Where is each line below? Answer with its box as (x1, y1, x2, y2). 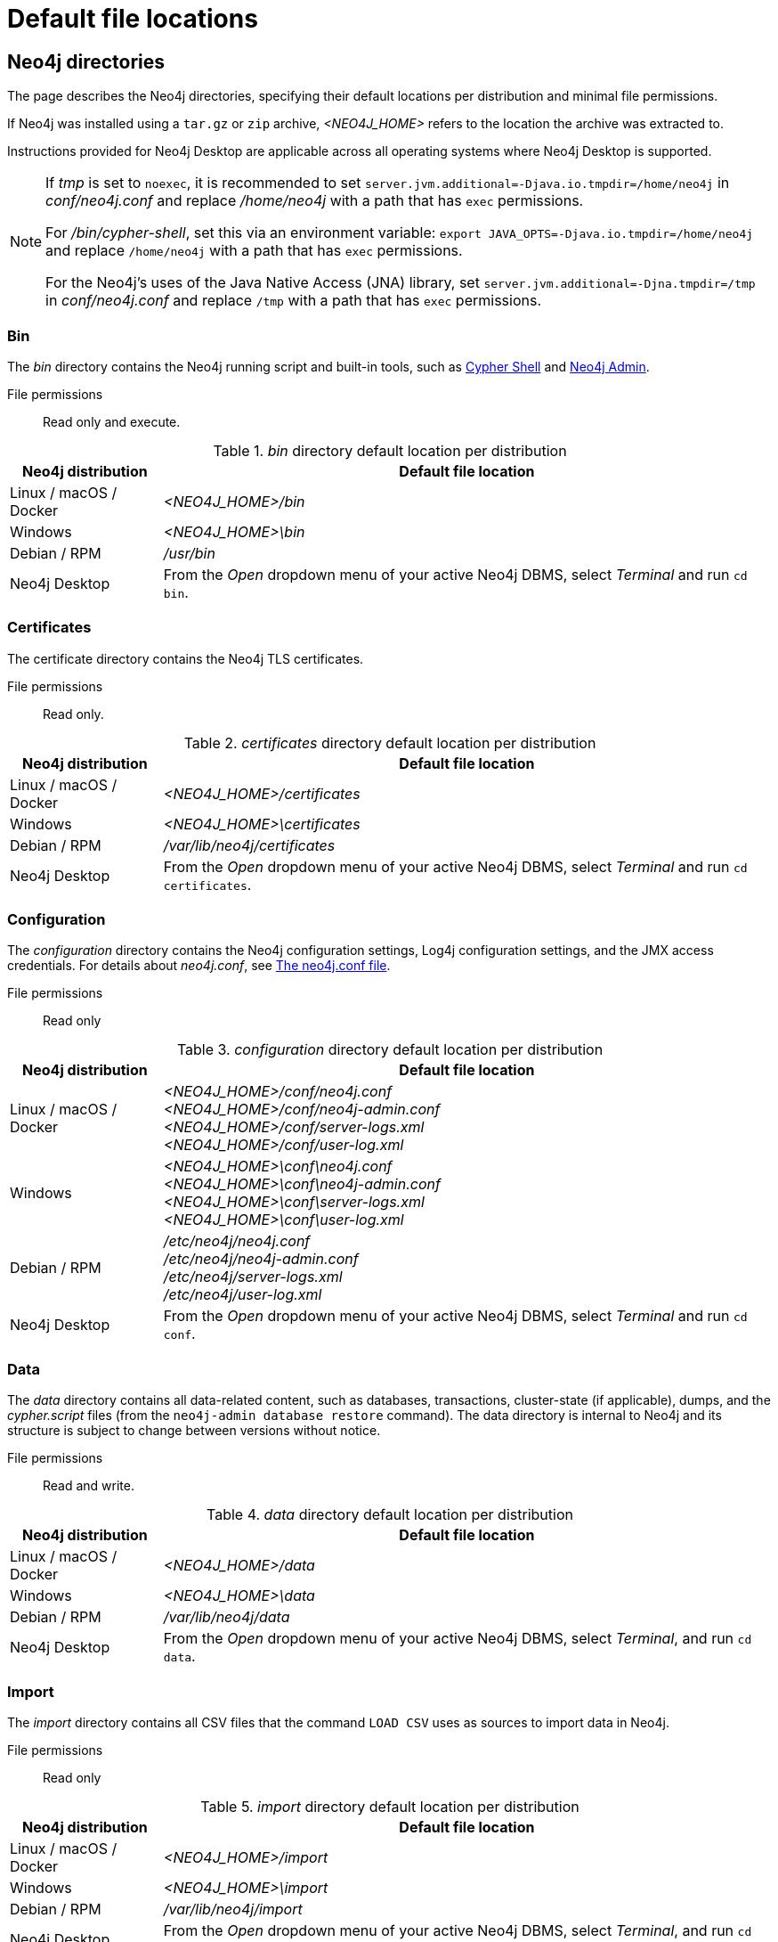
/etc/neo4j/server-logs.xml (163, 1268, 343, 1286)
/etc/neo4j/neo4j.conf (163, 1232, 311, 1251)
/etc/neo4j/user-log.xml (163, 1285, 322, 1304)
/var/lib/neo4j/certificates (163, 836, 336, 854)
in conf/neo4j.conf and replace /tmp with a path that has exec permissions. (45, 291, 541, 310)
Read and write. (43, 1478, 135, 1494)
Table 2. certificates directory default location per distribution (183, 733, 596, 752)
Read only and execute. (43, 413, 181, 429)
